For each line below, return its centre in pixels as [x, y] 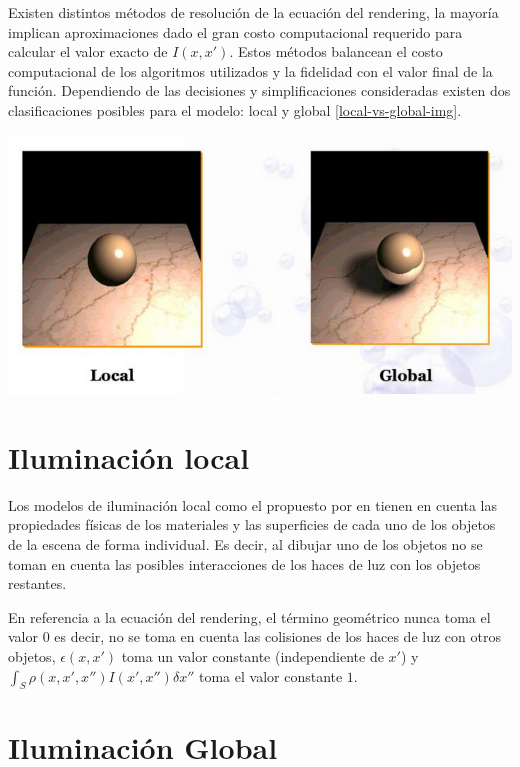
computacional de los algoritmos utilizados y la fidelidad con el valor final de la [250, 70]
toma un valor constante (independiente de [252, 655]
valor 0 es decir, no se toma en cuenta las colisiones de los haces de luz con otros [254, 636]
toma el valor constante [270, 675]
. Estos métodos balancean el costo [336, 51]
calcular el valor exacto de [88, 51]
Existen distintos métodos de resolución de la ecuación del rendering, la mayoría [253, 12]
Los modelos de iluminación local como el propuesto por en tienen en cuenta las [253, 504]
